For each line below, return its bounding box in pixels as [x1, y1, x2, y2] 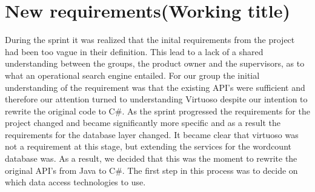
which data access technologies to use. [5, 176, 146, 188]
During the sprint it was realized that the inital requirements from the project [5, 33, 295, 46]
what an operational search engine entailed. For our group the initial [5, 68, 260, 81]
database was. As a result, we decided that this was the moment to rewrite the [5, 152, 297, 165]
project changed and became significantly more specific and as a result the [5, 116, 281, 129]
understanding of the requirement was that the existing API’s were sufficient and [5, 81, 305, 93]
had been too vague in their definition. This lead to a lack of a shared [5, 45, 264, 58]
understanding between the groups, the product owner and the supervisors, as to [5, 57, 305, 70]
